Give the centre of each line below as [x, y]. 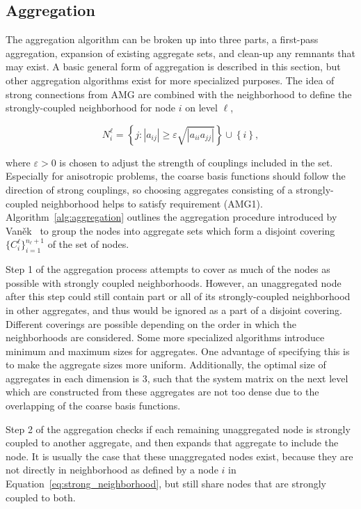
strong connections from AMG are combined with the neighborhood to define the [179, 94]
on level [201, 108]
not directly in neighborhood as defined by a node [112, 470]
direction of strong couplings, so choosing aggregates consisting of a [149, 189]
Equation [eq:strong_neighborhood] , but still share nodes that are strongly [166, 484]
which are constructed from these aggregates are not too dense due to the [162, 392]
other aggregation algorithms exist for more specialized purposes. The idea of [170, 80]
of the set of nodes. [88, 244]
